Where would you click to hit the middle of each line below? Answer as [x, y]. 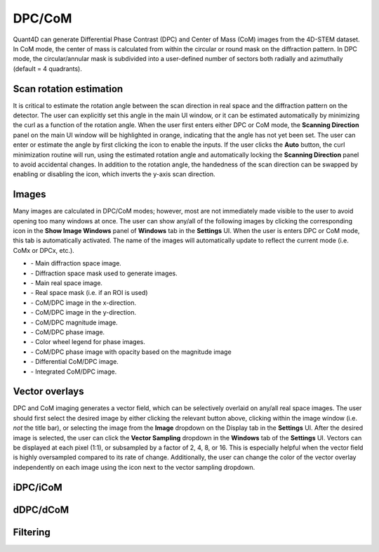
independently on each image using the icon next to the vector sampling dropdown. [134, 467]
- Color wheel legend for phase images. [88, 342]
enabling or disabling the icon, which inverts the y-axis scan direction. [114, 174]
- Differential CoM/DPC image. [74, 362]
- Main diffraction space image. [76, 263]
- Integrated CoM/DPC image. [74, 372]
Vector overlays [48, 392]
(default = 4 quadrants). [47, 68]
